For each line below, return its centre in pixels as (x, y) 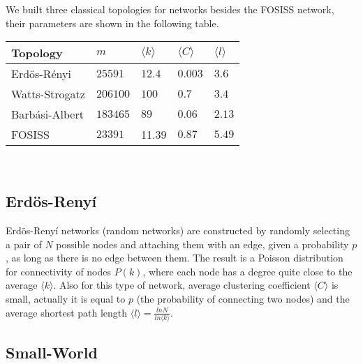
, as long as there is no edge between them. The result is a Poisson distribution (175, 258)
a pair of (24, 244)
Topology (37, 53)
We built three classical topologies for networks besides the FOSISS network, (170, 9)
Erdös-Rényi (41, 74)
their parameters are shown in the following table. (112, 23)
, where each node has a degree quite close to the (247, 271)
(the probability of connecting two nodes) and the (243, 298)
